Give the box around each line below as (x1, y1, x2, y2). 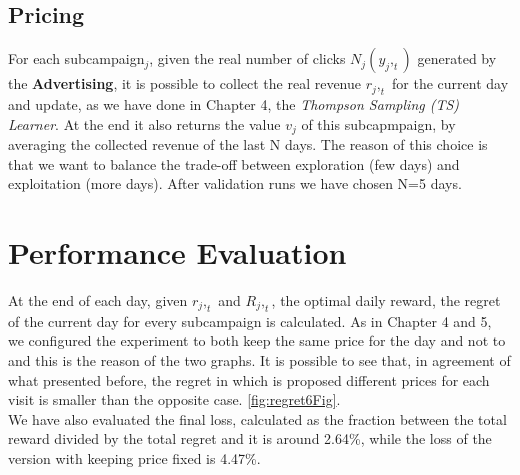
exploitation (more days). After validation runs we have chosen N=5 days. (8, 173, 462, 194)
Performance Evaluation (8, 232, 347, 273)
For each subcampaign (8, 48, 145, 69)
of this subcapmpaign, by (301, 113, 456, 134)
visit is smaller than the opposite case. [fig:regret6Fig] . (8, 389, 341, 410)
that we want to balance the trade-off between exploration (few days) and (8, 153, 460, 174)
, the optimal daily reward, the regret (271, 289, 501, 310)
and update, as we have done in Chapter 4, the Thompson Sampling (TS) (8, 94, 460, 114)
